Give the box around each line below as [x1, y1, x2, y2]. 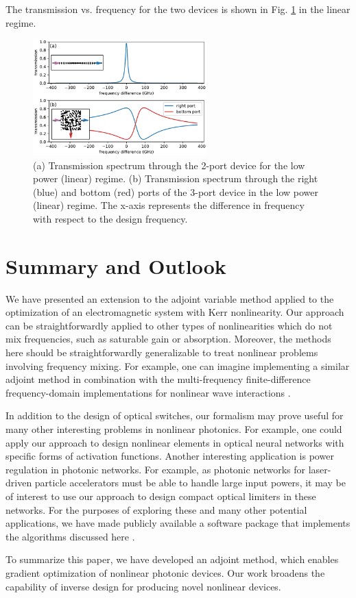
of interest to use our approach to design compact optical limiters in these [5, 488, 316, 503]
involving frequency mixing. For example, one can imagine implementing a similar [5, 358, 350, 373]
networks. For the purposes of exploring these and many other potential [5, 502, 307, 516]
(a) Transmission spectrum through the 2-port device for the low [33, 158, 305, 172]
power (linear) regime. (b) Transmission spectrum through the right [33, 171, 318, 186]
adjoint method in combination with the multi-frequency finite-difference [5, 372, 311, 386]
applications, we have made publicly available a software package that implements [5, 516, 351, 530]
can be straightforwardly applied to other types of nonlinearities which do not [5, 318, 333, 332]
